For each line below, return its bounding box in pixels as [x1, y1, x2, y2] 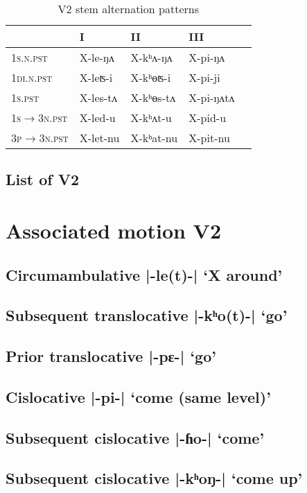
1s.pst [11, 89, 40, 105]
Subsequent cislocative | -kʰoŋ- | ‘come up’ [6, 467, 303, 489]
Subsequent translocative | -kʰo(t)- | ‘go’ [6, 304, 288, 326]
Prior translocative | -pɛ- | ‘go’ [6, 345, 216, 367]
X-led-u [79, 110, 116, 126]
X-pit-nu [188, 130, 230, 146]
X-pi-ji [188, 69, 220, 85]
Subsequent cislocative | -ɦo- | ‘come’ [6, 426, 265, 448]
